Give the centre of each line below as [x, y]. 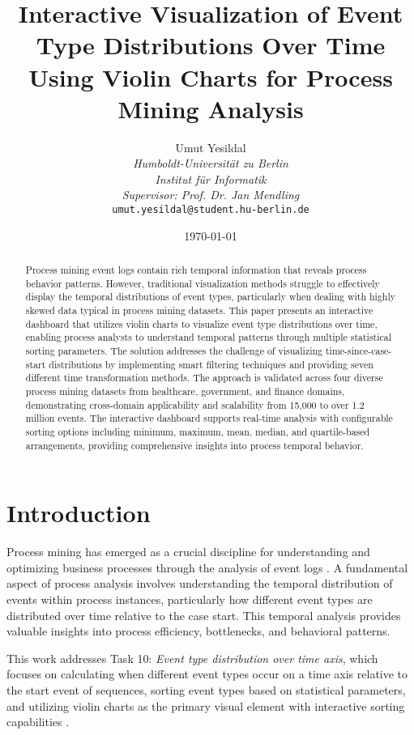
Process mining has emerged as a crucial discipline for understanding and [188, 552]
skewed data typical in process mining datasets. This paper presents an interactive [199, 310]
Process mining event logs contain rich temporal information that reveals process [196, 270]
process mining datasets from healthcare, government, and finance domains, [185, 391]
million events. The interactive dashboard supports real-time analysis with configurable [209, 418]
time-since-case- [359, 351]
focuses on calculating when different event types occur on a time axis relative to [207, 674]
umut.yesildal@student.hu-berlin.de [211, 210]
